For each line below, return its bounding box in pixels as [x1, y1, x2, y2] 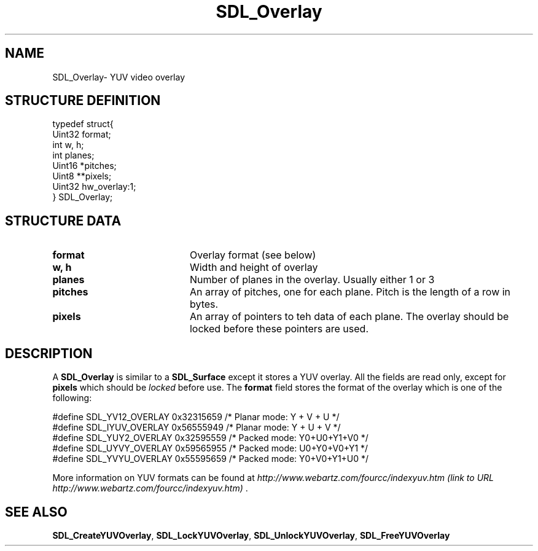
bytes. [189, 298, 219, 311]
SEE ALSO [5, 504, 68, 520]
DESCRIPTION [5, 345, 93, 361]
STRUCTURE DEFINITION [5, 93, 161, 109]
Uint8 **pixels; [52, 171, 112, 182]
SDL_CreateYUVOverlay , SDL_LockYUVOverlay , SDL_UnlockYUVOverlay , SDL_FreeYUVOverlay [52, 530, 450, 541]
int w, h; [52, 139, 84, 150]
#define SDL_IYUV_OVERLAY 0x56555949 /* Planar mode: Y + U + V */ [52, 422, 341, 433]
